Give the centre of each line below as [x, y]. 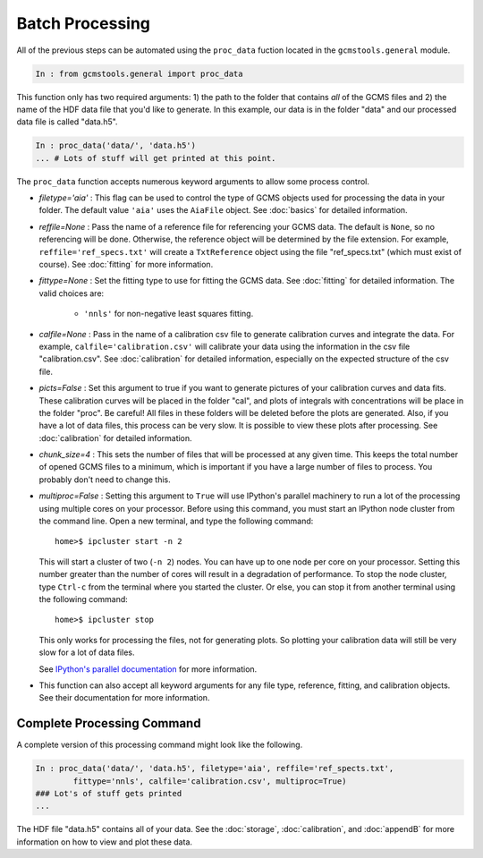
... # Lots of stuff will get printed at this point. [156, 158]
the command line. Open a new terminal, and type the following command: [176, 521]
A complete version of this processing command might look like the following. [160, 745]
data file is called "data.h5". [67, 122]
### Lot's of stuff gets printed [109, 793]
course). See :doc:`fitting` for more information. [126, 264]
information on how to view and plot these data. [104, 842]
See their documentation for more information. [124, 698]
